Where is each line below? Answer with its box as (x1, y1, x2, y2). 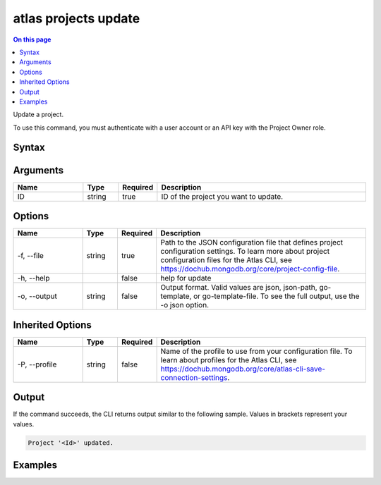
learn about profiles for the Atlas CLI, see (160, 355, 297, 364)
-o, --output (17, 291, 58, 301)
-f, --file (17, 251, 44, 261)
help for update (160, 274, 212, 283)
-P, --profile (17, 360, 57, 369)
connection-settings (160, 372, 228, 382)
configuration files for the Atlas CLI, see (160, 255, 293, 265)
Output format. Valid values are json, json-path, (160, 283, 317, 293)
